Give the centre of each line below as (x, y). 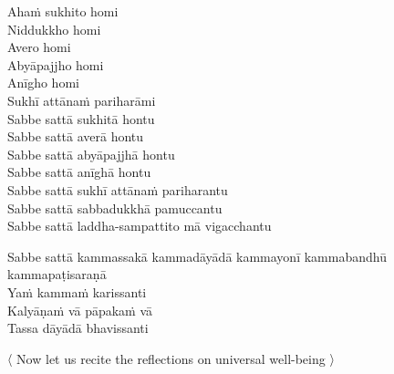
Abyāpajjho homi (56, 64)
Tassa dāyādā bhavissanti (78, 328)
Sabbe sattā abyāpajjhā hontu (91, 154)
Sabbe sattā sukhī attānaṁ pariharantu (118, 189)
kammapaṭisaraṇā (57, 274)
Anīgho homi (43, 83)
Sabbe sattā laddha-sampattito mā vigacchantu (140, 226)
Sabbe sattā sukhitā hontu (81, 118)
